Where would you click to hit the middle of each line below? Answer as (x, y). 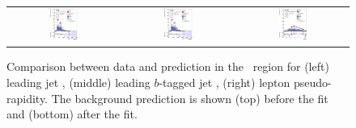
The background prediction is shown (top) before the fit (190, 98)
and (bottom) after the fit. (72, 114)
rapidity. (28, 98)
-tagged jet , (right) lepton (225, 82)
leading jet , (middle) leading (78, 82)
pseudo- (312, 82)
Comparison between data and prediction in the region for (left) (168, 66)
